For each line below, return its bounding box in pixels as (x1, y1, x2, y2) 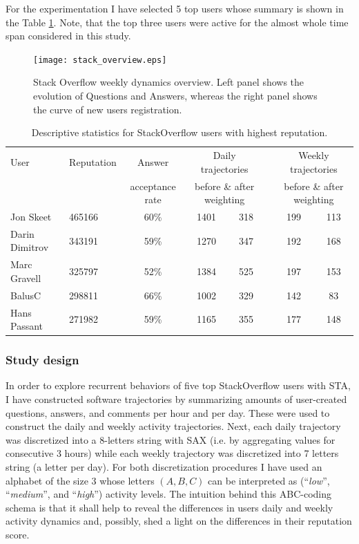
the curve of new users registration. (33, 102, 182, 116)
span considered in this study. (6, 28, 131, 43)
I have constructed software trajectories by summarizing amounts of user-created (6, 392, 347, 406)
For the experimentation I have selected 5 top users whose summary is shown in (6, 1, 344, 15)
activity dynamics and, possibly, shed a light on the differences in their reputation (6, 514, 352, 528)
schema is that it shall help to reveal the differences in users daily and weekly (6, 500, 333, 514)
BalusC (10, 288, 41, 302)
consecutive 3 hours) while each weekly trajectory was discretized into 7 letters (6, 446, 339, 460)
